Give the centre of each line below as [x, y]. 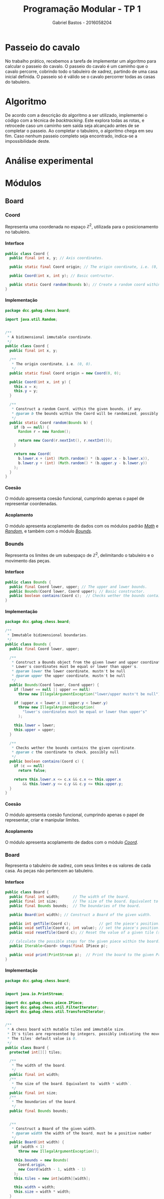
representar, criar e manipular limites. [43, 820]
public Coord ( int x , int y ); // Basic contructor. [62, 276]
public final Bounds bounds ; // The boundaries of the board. [75, 906]
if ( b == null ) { [31, 427]
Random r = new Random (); [44, 432]
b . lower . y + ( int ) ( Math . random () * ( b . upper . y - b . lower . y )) [82, 463]
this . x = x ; [26, 387]
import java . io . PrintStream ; [35, 994]
